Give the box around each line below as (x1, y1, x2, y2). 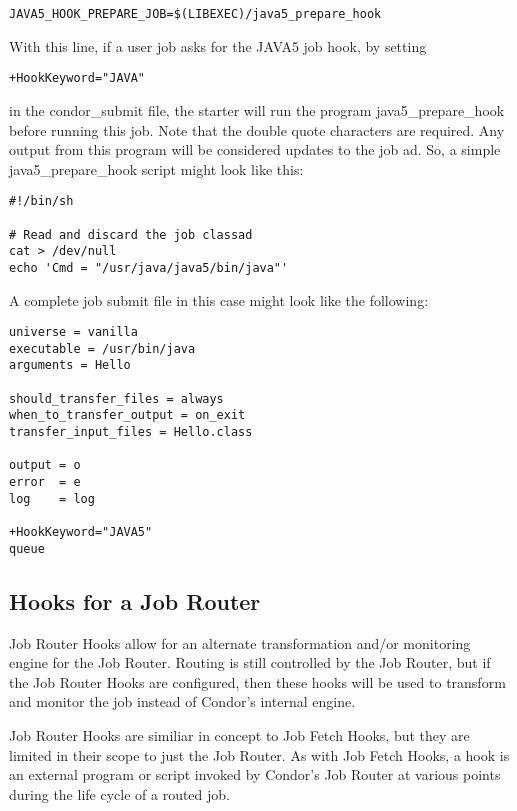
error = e (9, 475, 81, 490)
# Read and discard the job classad (9, 227, 253, 242)
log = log (9, 491, 95, 506)
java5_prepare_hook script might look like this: (9, 158, 304, 179)
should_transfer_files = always (9, 391, 224, 406)
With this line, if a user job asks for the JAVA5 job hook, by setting (9, 35, 427, 56)
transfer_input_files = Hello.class (9, 425, 253, 440)
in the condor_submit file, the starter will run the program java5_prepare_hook (9, 99, 505, 120)
